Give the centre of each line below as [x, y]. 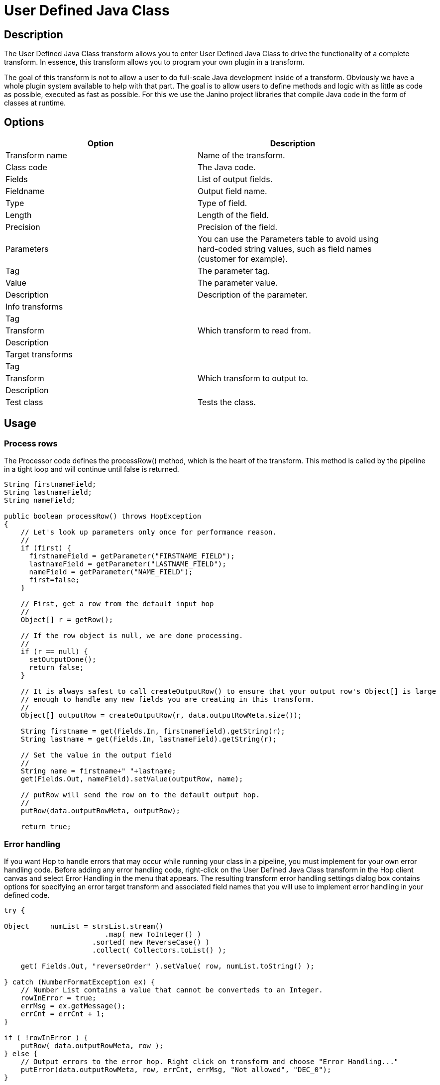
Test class [24, 402]
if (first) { [46, 548]
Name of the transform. [241, 156]
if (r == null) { [54, 652]
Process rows [31, 443]
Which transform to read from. [254, 331]
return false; [56, 668]
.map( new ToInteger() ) [153, 934]
